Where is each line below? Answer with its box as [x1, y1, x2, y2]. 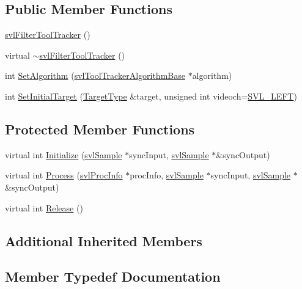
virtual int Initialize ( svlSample [5, 148, 122, 161]
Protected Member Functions [5, 119, 195, 138]
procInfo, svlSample [130, 169, 204, 181]
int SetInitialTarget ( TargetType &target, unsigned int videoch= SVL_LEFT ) [5, 89, 297, 102]
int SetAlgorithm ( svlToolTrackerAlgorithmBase [5, 69, 185, 82]
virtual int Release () [5, 201, 83, 214]
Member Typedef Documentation [5, 267, 221, 286]
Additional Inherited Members [5, 231, 202, 250]
